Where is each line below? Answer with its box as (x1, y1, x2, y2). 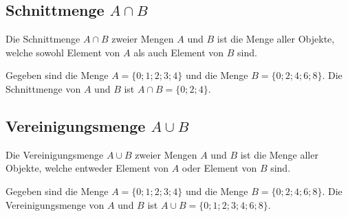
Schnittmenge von (6, 81, 81, 95)
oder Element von (182, 161, 257, 175)
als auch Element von (133, 45, 224, 59)
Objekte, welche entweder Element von (6, 161, 169, 175)
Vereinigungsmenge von (6, 197, 105, 212)
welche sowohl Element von (6, 45, 120, 59)
